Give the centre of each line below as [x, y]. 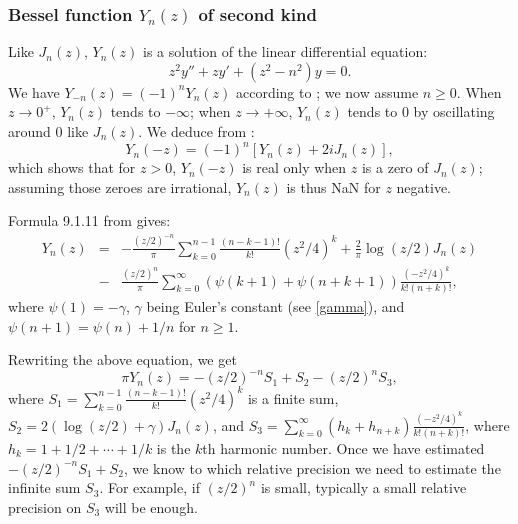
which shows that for [72, 167]
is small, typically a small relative [363, 487]
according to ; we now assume [327, 91]
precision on [45, 506]
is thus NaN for [333, 186]
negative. [424, 186]
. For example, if [149, 487]
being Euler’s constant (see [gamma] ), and [275, 306]
